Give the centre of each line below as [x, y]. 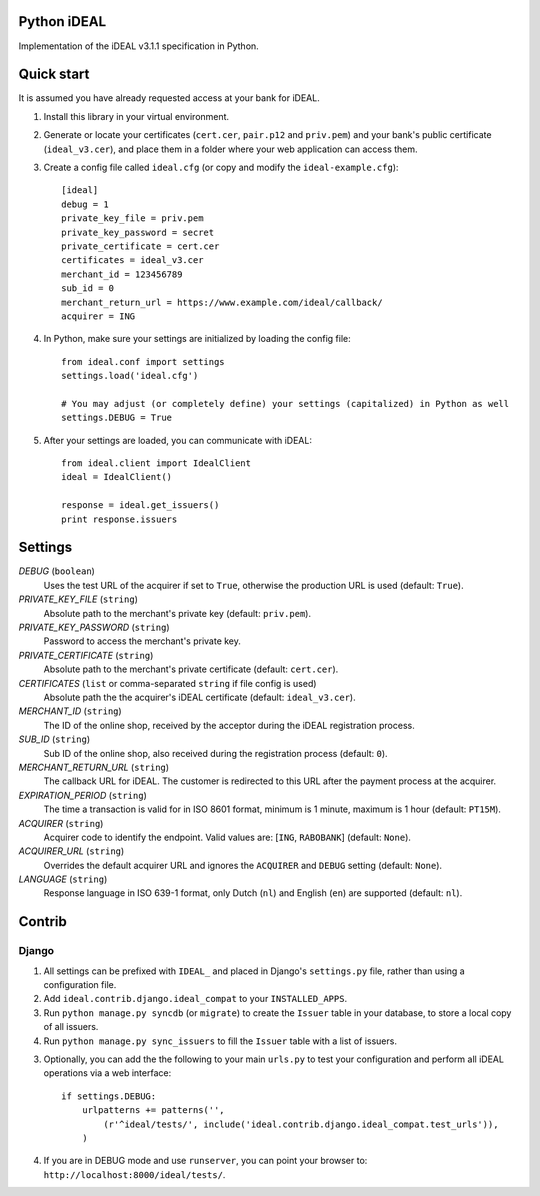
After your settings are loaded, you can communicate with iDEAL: [177, 440]
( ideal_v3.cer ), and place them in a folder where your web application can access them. [231, 149]
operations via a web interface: [107, 1073]
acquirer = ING [98, 316]
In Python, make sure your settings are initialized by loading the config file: [197, 339]
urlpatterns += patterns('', [153, 1110]
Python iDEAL [62, 21]
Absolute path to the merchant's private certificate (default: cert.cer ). [191, 669]
